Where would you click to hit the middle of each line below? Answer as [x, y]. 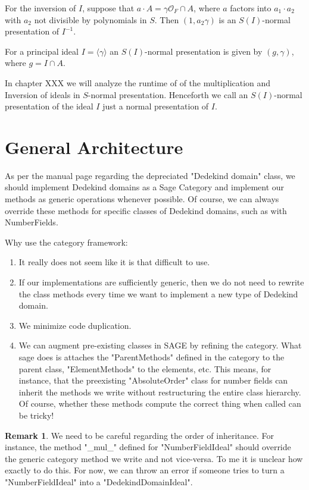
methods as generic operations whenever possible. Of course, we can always [142, 199]
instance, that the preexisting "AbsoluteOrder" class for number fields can [153, 380]
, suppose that [108, 8]
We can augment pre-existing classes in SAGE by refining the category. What [160, 345]
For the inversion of [40, 8]
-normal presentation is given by [203, 51]
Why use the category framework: [66, 242]
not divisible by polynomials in [90, 19]
